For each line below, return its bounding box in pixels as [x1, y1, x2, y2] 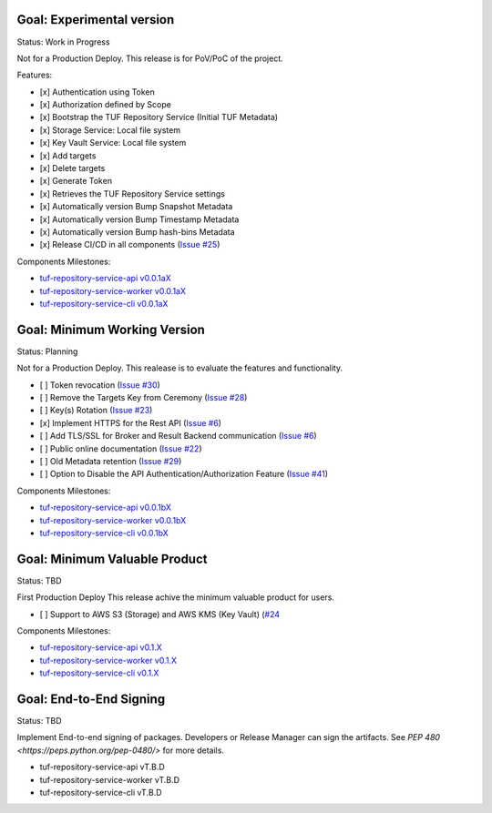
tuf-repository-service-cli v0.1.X [39, 667, 159, 678]
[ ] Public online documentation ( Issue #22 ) [39, 442, 202, 454]
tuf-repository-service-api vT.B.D [39, 761, 166, 773]
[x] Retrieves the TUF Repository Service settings [39, 188, 225, 199]
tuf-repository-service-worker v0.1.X [39, 655, 178, 666]
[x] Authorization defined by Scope [39, 99, 172, 110]
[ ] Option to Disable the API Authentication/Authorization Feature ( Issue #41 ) [39, 469, 328, 480]
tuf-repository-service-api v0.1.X [39, 642, 163, 653]
